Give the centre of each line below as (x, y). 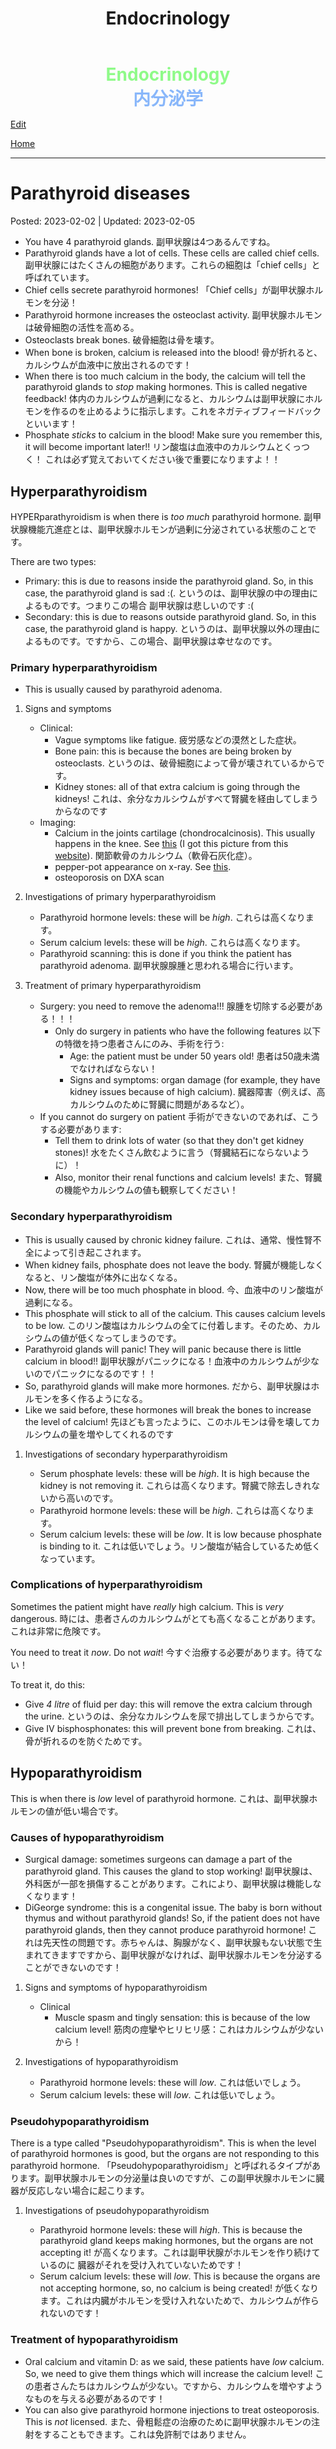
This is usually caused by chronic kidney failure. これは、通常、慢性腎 (168, 1239)
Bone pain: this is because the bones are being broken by (173, 751)
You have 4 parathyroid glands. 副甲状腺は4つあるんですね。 (150, 242)
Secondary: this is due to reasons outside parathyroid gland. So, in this (170, 616)
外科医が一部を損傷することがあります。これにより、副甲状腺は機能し (168, 1883)
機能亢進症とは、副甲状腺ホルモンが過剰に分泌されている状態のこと (167, 529)
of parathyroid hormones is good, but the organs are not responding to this (165, 2154)
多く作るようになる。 (103, 1398)
